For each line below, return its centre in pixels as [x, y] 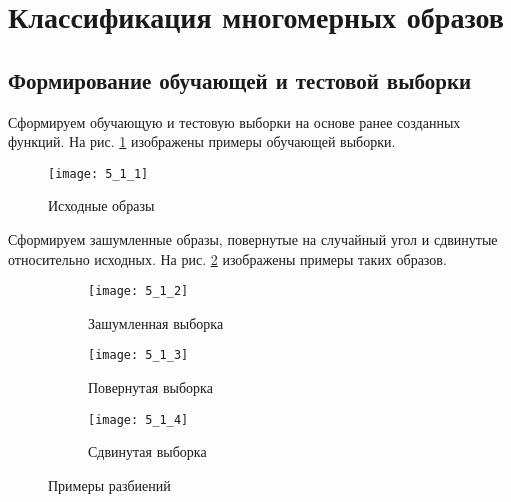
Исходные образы [101, 205]
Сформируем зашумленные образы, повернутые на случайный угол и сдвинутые [253, 239]
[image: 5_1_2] [138, 291]
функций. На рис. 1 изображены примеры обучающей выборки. [202, 141]
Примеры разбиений [109, 484]
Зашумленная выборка [156, 322]
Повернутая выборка [150, 387]
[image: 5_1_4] [138, 419]
